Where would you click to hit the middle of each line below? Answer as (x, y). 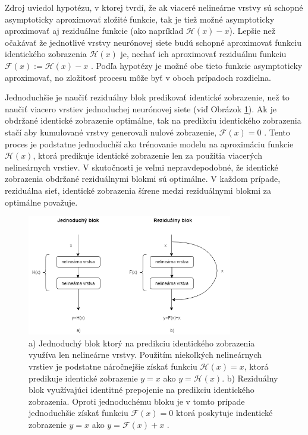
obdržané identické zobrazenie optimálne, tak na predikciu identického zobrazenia (153, 120)
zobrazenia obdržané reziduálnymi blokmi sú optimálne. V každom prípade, (143, 179)
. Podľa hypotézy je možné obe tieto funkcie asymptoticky (197, 65)
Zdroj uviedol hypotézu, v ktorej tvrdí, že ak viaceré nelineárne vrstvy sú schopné (154, 7)
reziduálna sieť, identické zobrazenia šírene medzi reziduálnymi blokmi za (138, 190)
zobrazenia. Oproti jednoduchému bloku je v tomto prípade (137, 401)
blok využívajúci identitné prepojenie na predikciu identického (142, 390)
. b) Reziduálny (250, 378)
